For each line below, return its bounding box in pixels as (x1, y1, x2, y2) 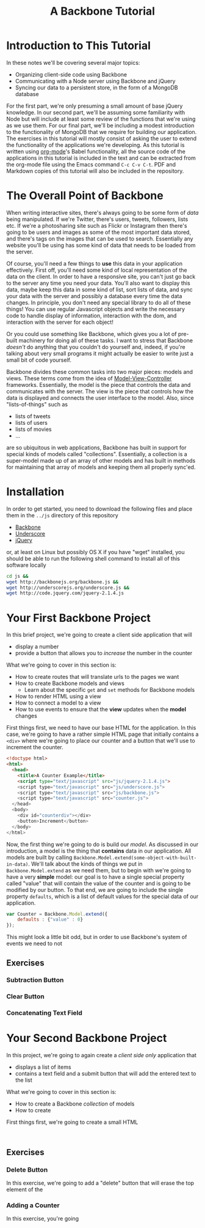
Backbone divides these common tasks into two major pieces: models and (6, 368, 193, 375)
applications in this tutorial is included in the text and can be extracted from (6, 154, 196, 162)
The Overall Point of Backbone (6, 189, 164, 203)
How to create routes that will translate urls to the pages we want (15, 673, 179, 681)
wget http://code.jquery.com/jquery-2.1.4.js (6, 590, 124, 596)
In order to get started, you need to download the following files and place (6, 505, 193, 512)
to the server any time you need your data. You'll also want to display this (6, 279, 190, 286)
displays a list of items (15, 1063, 71, 1071)
